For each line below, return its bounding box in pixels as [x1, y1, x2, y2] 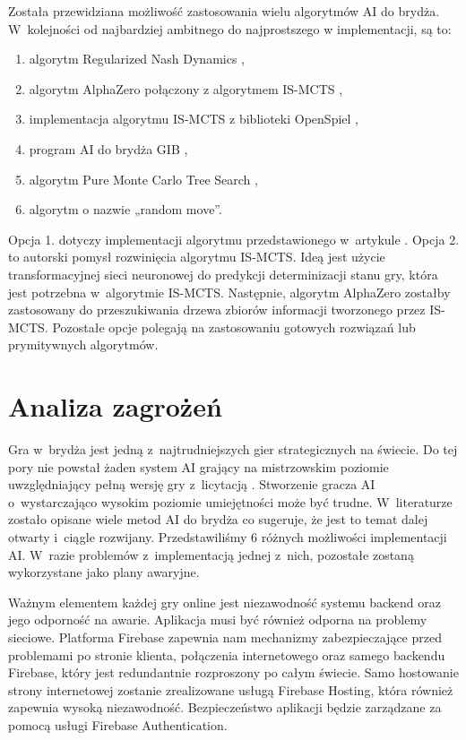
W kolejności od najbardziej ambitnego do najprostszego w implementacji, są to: [8, 19, 452, 38]
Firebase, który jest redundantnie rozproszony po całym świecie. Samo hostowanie [8, 663, 459, 682]
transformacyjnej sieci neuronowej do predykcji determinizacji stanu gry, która [8, 264, 438, 283]
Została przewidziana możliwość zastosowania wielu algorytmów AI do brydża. [8, 2, 440, 20]
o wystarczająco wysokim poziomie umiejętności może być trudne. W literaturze [8, 492, 453, 511]
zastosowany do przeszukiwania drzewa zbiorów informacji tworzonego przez [8, 300, 426, 319]
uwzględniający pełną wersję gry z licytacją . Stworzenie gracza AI [8, 475, 375, 494]
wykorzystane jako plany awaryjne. [8, 563, 200, 581]
